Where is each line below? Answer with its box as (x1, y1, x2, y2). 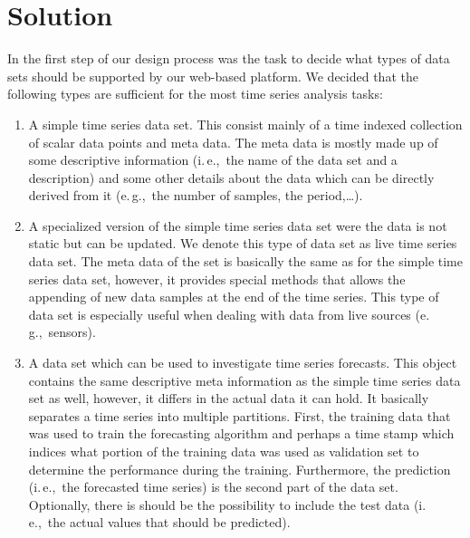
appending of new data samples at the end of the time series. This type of (28, 287, 439, 306)
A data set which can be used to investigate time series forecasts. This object (28, 353, 457, 372)
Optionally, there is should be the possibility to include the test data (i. (28, 495, 427, 514)
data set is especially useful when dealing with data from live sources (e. (28, 304, 430, 323)
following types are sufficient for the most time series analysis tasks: (7, 84, 383, 103)
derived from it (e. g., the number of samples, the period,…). (28, 186, 363, 205)
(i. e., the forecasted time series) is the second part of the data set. (28, 477, 398, 496)
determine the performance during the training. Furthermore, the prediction (28, 459, 451, 478)
